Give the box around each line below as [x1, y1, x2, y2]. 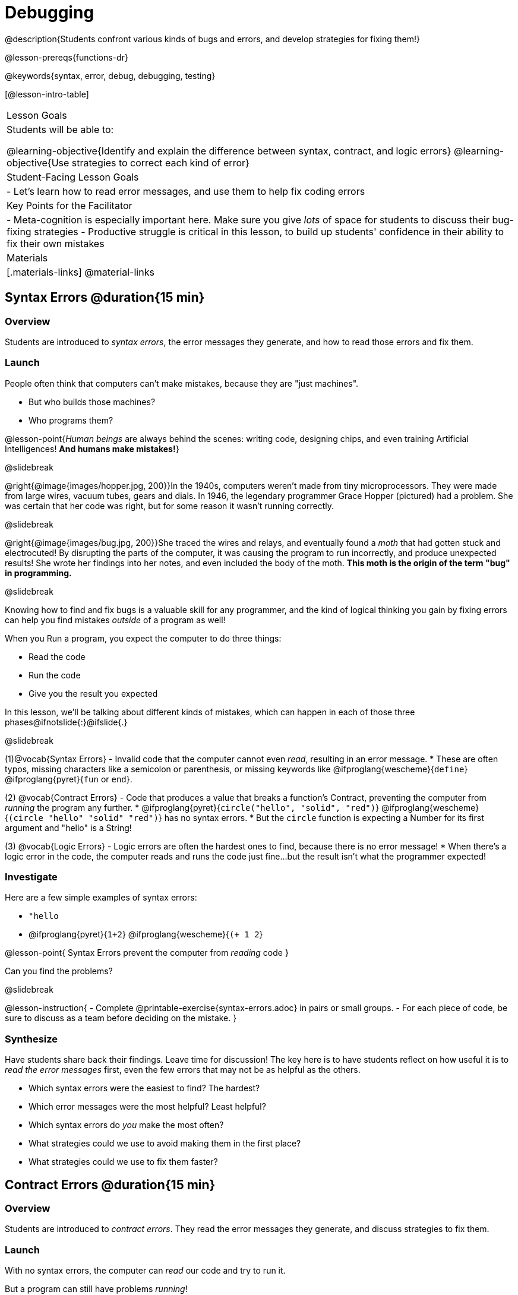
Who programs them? [29, 415, 113, 425]
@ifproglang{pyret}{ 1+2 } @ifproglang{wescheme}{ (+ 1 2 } [29, 929, 263, 940]
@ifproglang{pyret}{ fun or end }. [5, 773, 132, 784]
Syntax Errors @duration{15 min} [5, 290, 205, 305]
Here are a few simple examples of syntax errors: [5, 892, 197, 903]
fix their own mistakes [7, 237, 105, 249]
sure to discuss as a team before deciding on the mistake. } [5, 1013, 237, 1024]
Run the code [29, 669, 81, 680]
